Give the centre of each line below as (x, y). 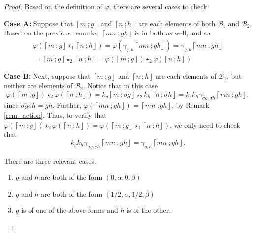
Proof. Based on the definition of (53, 6)
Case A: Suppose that (39, 23)
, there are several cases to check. (159, 6)
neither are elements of (38, 85)
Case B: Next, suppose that (47, 76)
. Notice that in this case (120, 85)
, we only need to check (205, 124)
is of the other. (149, 210)
